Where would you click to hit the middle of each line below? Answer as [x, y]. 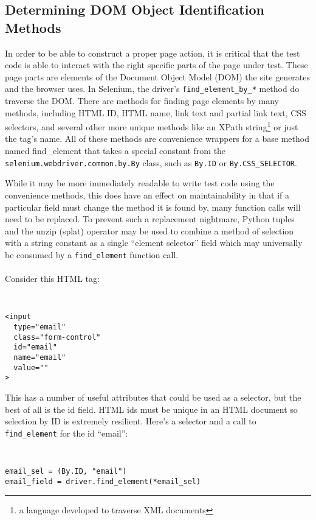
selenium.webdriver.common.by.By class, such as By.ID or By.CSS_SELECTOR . [151, 162]
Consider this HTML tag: [52, 279]
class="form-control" [57, 337]
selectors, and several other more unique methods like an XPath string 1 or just [152, 126]
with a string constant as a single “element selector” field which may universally [154, 243]
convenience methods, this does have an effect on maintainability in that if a [147, 195]
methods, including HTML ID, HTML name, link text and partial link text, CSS [156, 112]
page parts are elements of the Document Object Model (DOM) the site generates [158, 76]
